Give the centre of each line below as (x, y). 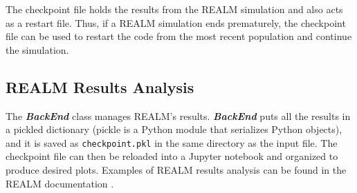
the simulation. (37, 49)
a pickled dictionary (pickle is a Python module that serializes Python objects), (174, 129)
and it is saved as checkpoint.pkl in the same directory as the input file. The (172, 142)
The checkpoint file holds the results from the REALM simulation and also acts (174, 9)
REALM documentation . (60, 183)
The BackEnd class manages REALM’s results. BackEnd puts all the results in (178, 115)
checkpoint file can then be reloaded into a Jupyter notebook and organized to (172, 156)
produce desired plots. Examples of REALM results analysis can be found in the (176, 170)
